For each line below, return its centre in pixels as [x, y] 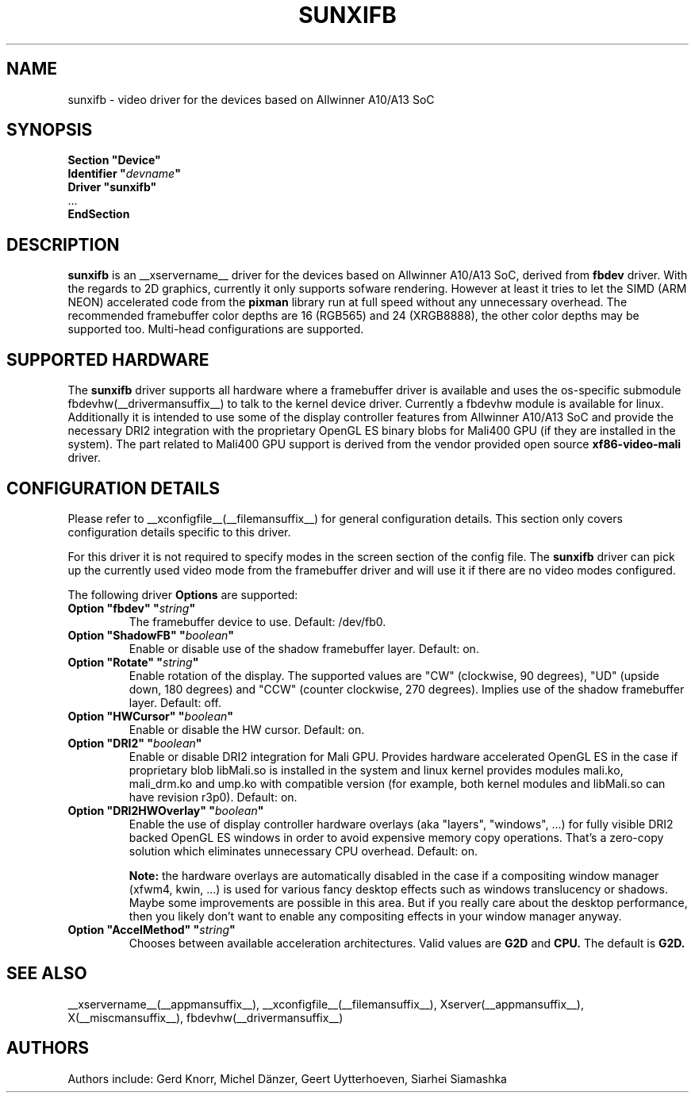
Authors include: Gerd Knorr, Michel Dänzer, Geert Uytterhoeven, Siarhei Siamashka [287, 1078]
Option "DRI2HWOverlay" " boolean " [166, 810]
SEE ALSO [47, 974]
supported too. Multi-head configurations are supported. [216, 329]
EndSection [99, 214]
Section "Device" [114, 160]
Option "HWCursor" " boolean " [151, 716]
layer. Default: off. [175, 702]
